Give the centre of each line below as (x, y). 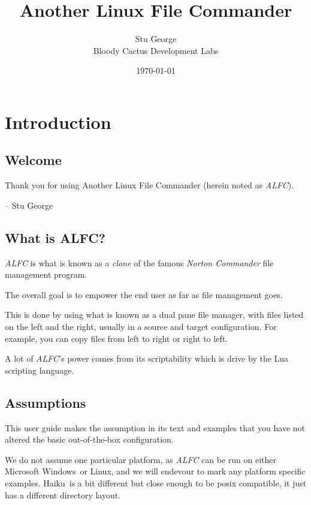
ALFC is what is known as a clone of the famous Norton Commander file (139, 262)
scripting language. (40, 370)
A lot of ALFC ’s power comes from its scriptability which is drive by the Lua (147, 358)
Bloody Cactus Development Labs (156, 50)
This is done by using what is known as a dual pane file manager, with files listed (154, 315)
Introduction (58, 121)
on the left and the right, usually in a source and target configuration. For (141, 327)
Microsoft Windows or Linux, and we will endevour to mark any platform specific (155, 471)
